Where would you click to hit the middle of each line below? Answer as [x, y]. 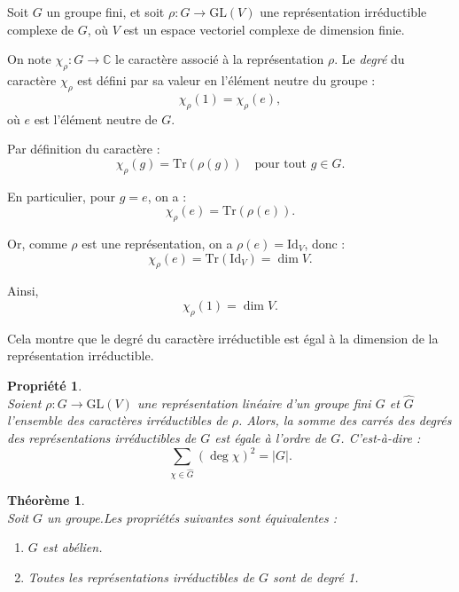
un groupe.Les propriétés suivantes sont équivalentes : [192, 517]
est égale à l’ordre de [271, 437]
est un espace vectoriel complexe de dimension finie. [264, 29]
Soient [24, 403]
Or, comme [37, 243]
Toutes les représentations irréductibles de [141, 576]
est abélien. [72, 547]
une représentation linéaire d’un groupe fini [254, 403]
